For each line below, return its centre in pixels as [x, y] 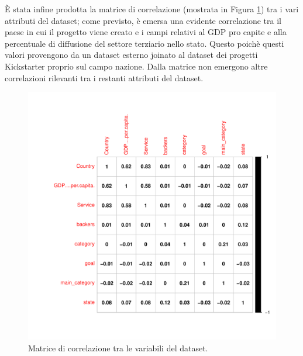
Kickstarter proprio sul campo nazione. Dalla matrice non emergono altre [136, 66]
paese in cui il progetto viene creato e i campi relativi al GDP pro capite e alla [146, 32]
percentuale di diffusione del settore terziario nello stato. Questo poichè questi [144, 43]
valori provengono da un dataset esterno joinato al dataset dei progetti [131, 55]
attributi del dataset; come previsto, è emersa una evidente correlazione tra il [143, 20]
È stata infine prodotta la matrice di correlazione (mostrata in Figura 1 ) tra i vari [152, 9]
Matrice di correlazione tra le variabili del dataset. [118, 348]
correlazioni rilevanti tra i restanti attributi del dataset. [104, 77]
